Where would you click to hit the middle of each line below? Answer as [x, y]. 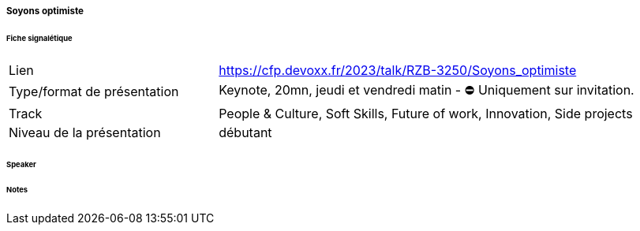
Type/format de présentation [94, 92]
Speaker [21, 164]
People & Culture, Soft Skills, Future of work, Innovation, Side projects [426, 113]
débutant [245, 132]
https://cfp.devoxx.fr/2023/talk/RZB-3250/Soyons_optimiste [398, 70]
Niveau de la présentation [85, 132]
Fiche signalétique [39, 38]
